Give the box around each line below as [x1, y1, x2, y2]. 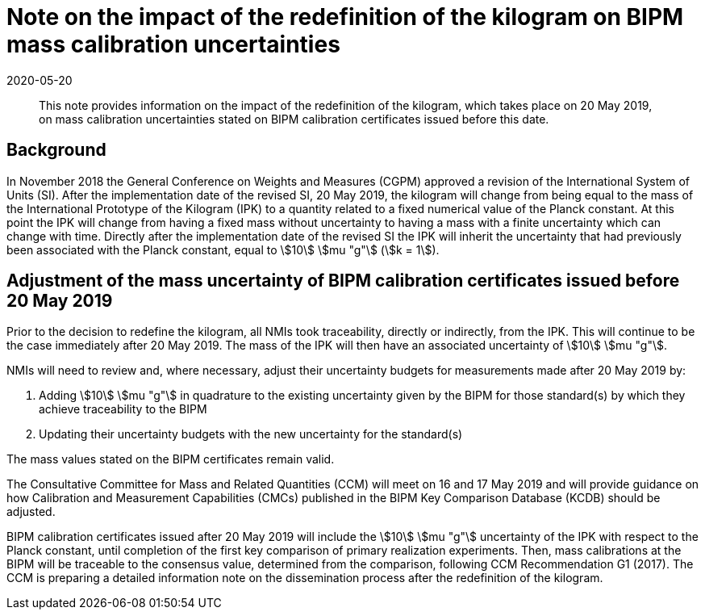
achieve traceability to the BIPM [39, 402, 207, 417]
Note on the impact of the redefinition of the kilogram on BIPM [6, 3, 684, 31]
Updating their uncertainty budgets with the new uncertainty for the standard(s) [39, 427, 463, 442]
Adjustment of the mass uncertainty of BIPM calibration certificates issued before [6, 270, 680, 291]
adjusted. [6, 505, 56, 519]
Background [6, 140, 106, 161]
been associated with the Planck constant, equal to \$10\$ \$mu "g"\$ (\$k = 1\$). [6, 242, 440, 257]
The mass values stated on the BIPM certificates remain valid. [6, 452, 335, 467]
